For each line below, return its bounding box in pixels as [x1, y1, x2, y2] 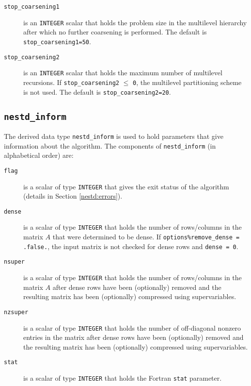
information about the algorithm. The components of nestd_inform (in [4, 140, 216, 151]
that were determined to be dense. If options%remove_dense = [52, 232, 240, 242]
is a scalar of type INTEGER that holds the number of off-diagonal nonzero [23, 322, 241, 333]
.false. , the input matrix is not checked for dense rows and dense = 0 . [23, 241, 238, 251]
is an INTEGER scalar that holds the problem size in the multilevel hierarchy [23, 17, 247, 27]
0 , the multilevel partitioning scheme [133, 77, 242, 87]
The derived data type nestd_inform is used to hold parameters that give [4, 131, 223, 141]
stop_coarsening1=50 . [23, 36, 91, 46]
